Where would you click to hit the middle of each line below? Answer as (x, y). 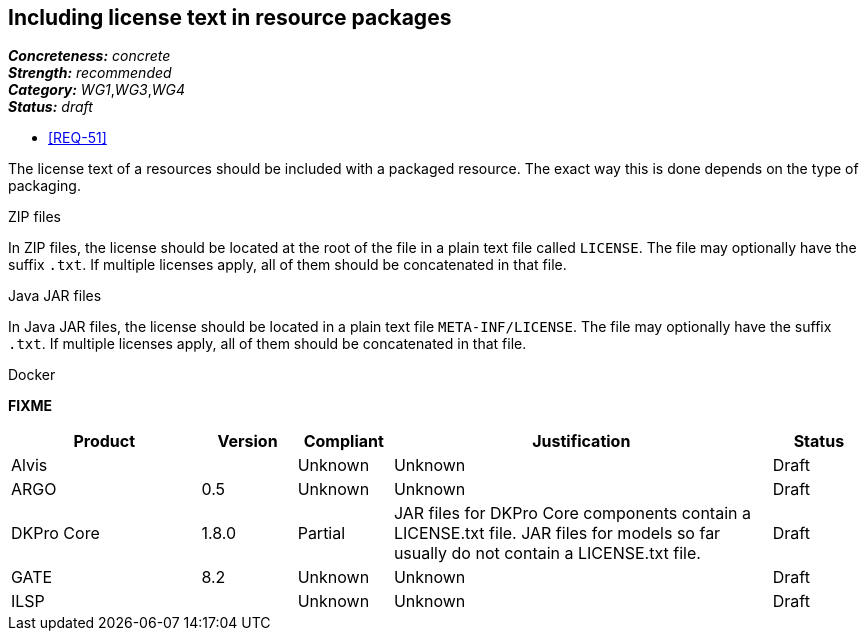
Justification (581, 441)
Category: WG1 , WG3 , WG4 (97, 90)
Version (247, 441)
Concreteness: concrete (89, 56)
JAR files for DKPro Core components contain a (572, 513)
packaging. (44, 186)
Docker (32, 375)
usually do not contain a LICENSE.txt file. (547, 553)
